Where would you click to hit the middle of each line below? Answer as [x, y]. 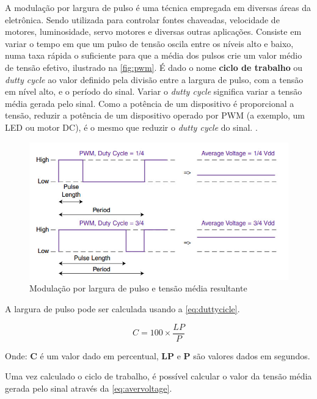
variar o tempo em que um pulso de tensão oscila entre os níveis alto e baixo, [149, 43]
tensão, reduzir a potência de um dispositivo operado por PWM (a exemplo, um [155, 115]
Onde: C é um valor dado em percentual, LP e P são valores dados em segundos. [158, 355]
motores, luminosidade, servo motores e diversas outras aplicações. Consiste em [153, 31]
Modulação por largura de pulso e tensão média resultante [138, 288]
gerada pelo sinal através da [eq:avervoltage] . [89, 388]
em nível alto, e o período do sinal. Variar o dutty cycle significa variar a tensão [154, 91]
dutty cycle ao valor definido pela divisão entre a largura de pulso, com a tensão [154, 79]
